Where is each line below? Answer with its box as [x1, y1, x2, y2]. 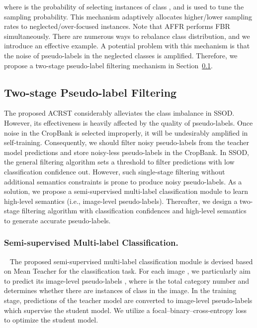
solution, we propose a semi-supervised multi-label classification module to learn [4, 186, 249, 196]
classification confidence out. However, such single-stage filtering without [4, 166, 225, 176]
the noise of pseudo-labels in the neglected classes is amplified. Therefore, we [4, 50, 238, 60]
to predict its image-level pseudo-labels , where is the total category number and [4, 275, 250, 286]
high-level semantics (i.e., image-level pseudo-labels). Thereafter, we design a [4, 195, 238, 206]
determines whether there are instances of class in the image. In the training [4, 285, 237, 296]
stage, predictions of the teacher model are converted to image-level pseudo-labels [4, 295, 253, 306]
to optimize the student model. [4, 315, 98, 325]
